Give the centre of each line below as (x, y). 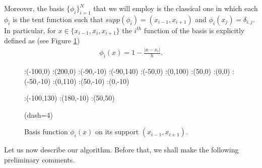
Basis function (46, 132)
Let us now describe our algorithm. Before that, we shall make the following (121, 150)
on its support (117, 132)
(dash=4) (39, 114)
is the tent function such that (58, 19)
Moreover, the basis (34, 8)
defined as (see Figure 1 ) (42, 40)
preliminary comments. (40, 159)
